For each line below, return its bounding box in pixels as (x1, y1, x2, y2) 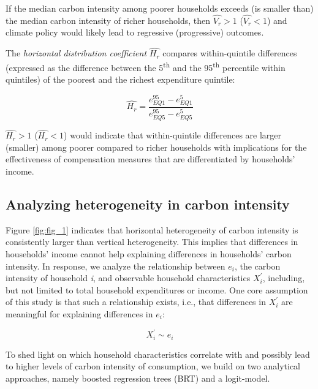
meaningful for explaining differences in (6, 307, 153, 320)
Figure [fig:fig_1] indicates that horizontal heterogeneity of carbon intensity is (6, 223, 298, 236)
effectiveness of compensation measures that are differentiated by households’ (6, 153, 295, 165)
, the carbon (234, 259, 281, 272)
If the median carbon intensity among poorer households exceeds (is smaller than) (6, 2, 314, 14)
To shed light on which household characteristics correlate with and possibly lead (6, 347, 310, 360)
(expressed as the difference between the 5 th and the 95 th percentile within (6, 59, 286, 74)
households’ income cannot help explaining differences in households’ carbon (6, 247, 292, 260)
